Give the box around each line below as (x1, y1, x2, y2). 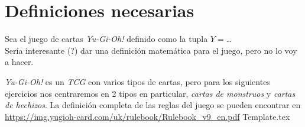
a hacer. (5, 56, 34, 68)
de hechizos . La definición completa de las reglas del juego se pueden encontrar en (5, 99, 301, 111)
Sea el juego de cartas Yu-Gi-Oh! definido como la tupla (5, 32, 208, 45)
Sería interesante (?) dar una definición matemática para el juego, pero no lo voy (5, 44, 297, 56)
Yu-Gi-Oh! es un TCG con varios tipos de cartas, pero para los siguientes (5, 75, 270, 87)
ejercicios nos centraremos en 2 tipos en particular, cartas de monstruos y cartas (5, 87, 296, 99)
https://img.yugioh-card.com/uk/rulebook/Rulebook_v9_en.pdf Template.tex (5, 110, 290, 122)
